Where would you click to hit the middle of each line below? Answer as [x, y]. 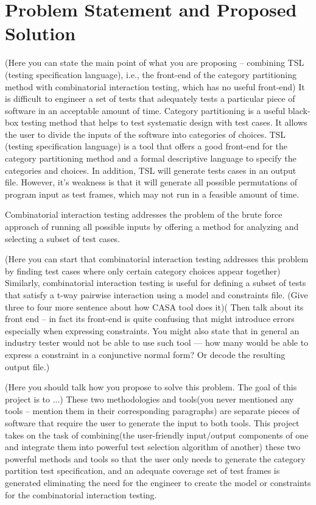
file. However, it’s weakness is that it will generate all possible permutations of [151, 182]
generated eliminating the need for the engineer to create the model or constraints [158, 482]
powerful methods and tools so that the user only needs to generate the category [155, 458]
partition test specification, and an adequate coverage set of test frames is [142, 471]
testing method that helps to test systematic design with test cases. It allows [164, 122]
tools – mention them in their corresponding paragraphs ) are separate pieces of [152, 411]
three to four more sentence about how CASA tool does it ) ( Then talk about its [154, 306]
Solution [40, 33]
